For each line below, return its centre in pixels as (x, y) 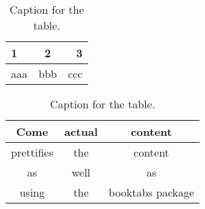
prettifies (32, 152)
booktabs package (152, 192)
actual (81, 131)
